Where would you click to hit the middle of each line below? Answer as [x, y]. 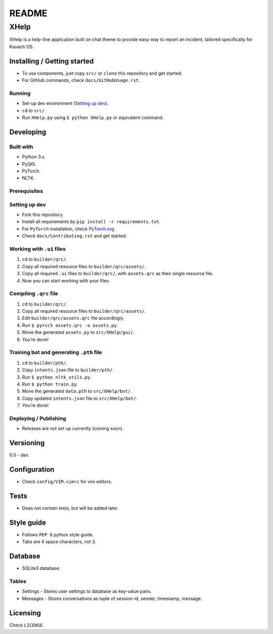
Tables [18, 581]
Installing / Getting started [52, 61]
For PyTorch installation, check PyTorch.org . [69, 229]
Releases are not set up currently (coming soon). [73, 429]
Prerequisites [26, 191]
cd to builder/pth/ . [45, 363]
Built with [21, 147]
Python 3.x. [34, 157]
